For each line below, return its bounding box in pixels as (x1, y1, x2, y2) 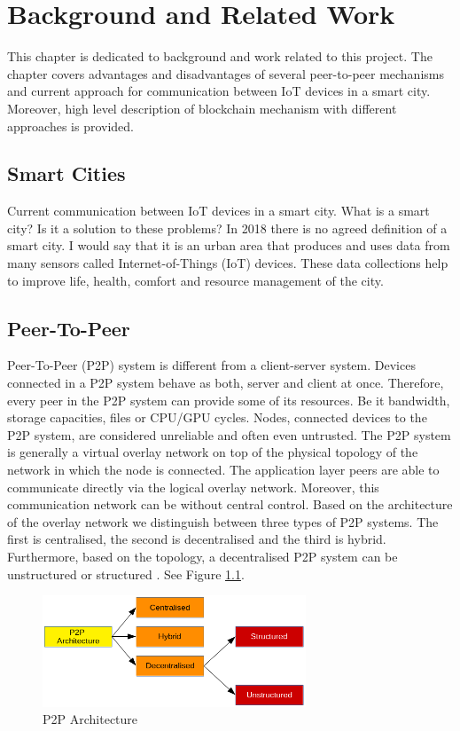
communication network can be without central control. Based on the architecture (7, 495, 453, 514)
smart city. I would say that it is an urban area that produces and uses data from (7, 236, 450, 255)
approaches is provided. (7, 116, 134, 135)
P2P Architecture (43, 710, 138, 728)
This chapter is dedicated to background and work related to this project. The (7, 47, 433, 66)
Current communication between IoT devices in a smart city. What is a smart (7, 201, 430, 220)
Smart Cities (7, 160, 126, 187)
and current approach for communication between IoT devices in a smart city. (7, 82, 431, 100)
